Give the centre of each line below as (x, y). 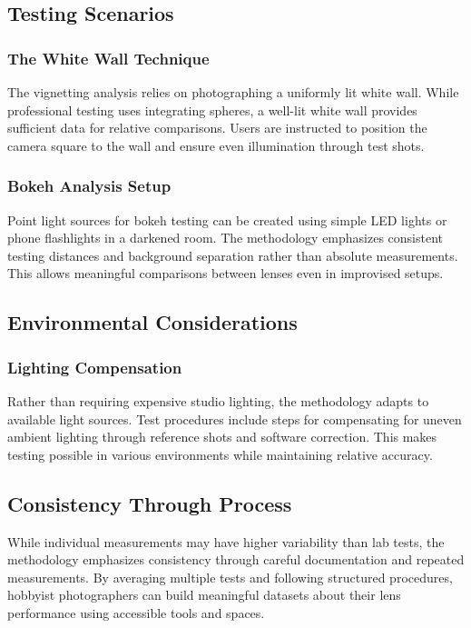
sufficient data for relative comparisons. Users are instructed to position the (217, 128)
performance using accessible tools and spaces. (136, 612)
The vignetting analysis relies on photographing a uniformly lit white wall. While (233, 92)
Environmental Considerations (152, 322)
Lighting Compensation (95, 367)
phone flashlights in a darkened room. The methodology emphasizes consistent (226, 238)
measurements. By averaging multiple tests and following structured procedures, (230, 577)
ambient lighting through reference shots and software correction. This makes (222, 437)
